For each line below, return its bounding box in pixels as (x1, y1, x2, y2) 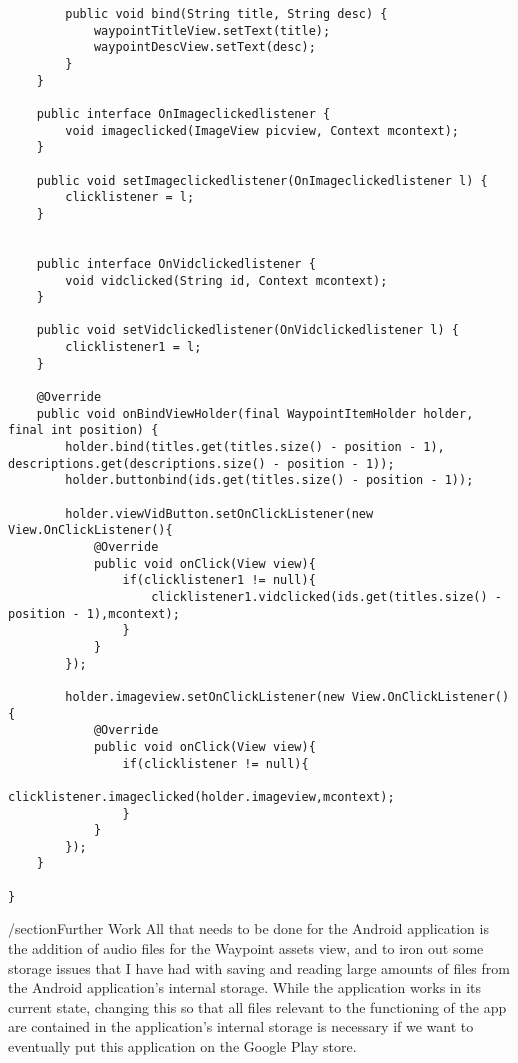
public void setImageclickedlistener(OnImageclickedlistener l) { (36, 173, 488, 188)
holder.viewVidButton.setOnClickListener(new (65, 506, 374, 521)
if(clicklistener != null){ (122, 756, 309, 771)
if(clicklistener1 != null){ (122, 573, 316, 588)
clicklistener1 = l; (65, 340, 202, 355)
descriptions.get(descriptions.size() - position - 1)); (8, 456, 395, 471)
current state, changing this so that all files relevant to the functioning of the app (8, 996, 507, 1017)
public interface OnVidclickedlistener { (36, 256, 316, 271)
